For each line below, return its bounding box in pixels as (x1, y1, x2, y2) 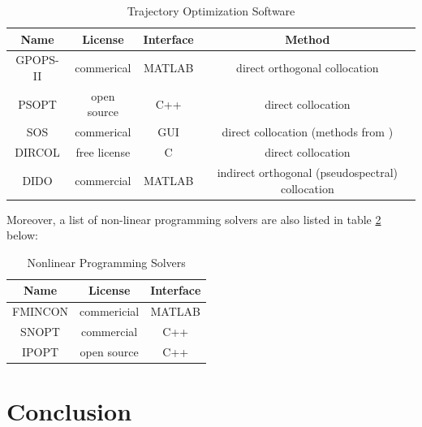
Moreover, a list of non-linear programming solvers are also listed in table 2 (6, 210, 381, 227)
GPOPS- (15, 51, 59, 68)
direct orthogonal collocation (236, 59, 379, 76)
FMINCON (12, 303, 69, 320)
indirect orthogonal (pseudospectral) (217, 164, 398, 180)
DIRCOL (15, 144, 60, 161)
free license (75, 144, 131, 161)
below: (6, 226, 38, 244)
